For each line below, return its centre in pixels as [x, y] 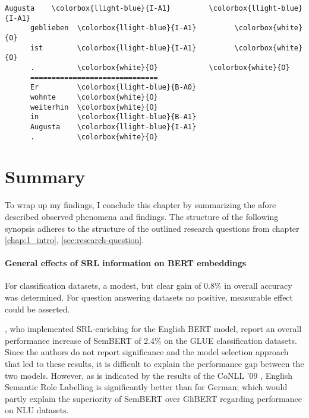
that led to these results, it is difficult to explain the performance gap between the [154, 364]
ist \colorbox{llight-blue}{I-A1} [113, 48]
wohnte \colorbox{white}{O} [94, 97]
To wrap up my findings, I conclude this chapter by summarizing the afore [141, 205]
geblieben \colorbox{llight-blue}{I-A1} [113, 28]
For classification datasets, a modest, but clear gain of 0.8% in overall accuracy [149, 285]
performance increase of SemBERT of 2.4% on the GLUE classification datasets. [151, 340]
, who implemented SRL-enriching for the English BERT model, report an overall [153, 329]
